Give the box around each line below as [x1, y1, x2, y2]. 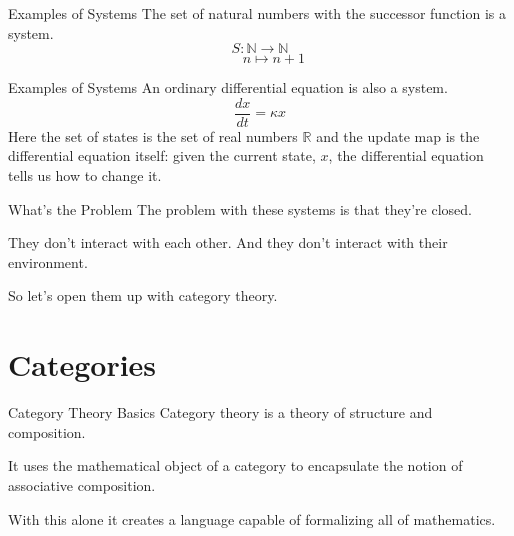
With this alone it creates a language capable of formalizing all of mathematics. [8, 508, 496, 529]
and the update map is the [316, 125, 480, 146]
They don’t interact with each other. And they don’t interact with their [8, 232, 448, 253]
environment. [8, 251, 88, 272]
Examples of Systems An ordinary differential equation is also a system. [8, 77, 448, 98]
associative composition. [8, 474, 156, 495]
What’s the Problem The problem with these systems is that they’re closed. [8, 198, 472, 219]
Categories [8, 344, 157, 385]
